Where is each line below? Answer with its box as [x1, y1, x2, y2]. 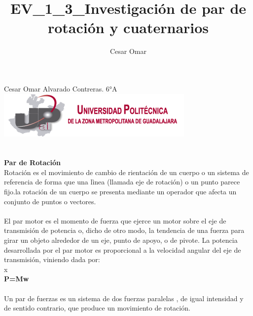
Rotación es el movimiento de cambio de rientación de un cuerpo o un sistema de [4, 167, 249, 177]
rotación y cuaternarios [47, 17, 209, 38]
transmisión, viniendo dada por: [4, 254, 100, 265]
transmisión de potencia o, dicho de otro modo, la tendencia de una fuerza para [4, 225, 245, 235]
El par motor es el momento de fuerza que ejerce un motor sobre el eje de [4, 215, 226, 226]
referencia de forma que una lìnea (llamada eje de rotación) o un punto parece [4, 177, 240, 187]
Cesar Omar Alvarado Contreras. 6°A [4, 83, 117, 93]
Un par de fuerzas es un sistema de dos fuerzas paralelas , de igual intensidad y [4, 293, 244, 303]
